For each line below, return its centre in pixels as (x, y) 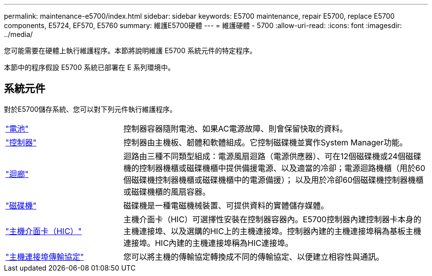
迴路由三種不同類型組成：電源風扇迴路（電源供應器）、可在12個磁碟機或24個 (265, 156)
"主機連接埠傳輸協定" (45, 257)
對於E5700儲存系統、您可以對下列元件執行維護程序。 (90, 109)
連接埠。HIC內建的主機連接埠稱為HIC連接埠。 (208, 243)
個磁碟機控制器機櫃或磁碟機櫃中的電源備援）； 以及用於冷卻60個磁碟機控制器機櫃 (273, 180)
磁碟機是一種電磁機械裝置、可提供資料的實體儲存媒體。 (226, 205)
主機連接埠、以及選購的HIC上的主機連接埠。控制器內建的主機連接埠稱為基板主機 (272, 231)
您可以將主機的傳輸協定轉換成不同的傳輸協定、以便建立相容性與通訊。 (254, 257)
